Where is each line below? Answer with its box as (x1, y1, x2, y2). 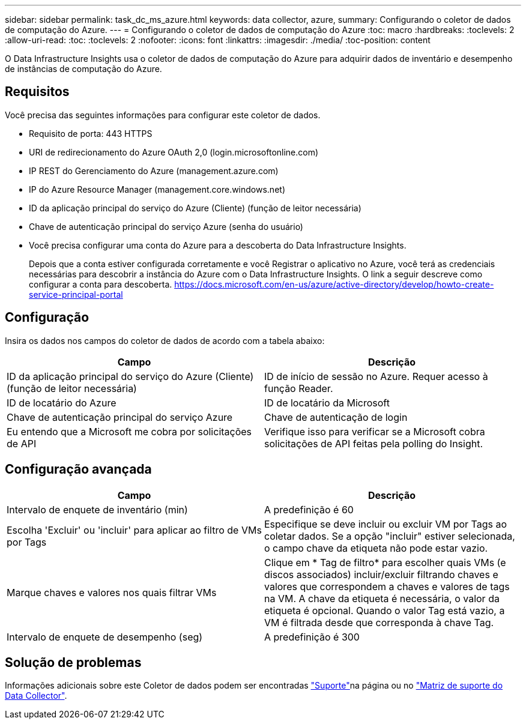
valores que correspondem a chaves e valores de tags (264, 580, 510, 593)
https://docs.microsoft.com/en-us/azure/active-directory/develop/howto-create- (174, 279, 494, 289)
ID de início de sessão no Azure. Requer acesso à (264, 370, 488, 382)
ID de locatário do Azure (7, 396, 116, 409)
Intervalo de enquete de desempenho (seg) (7, 630, 203, 643)
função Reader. (264, 382, 333, 394)
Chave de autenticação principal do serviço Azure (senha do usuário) (29, 221, 303, 232)
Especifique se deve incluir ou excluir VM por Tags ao (264, 517, 507, 530)
